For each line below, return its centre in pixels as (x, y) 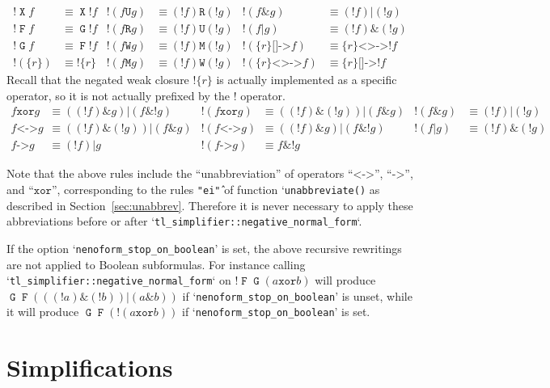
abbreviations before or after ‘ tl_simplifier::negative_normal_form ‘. (184, 221)
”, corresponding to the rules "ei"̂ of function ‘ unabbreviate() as (216, 189)
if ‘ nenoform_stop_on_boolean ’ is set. (276, 312)
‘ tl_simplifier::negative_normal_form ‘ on (119, 280)
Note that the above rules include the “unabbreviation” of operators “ (180, 173)
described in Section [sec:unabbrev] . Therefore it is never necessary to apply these (210, 205)
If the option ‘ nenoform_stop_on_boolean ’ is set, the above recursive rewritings (204, 248)
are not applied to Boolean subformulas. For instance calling (156, 264)
